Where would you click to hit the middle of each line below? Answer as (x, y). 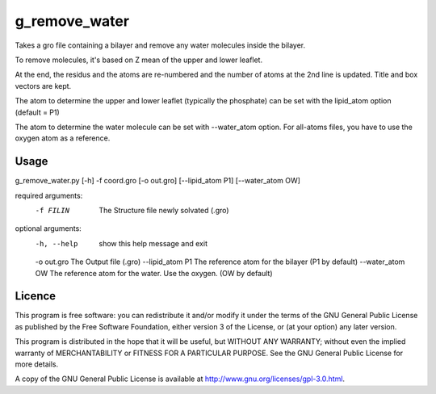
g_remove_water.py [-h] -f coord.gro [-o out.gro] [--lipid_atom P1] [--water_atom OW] (157, 181)
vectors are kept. (43, 86)
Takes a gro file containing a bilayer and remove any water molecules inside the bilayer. (160, 45)
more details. (37, 364)
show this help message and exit (153, 243)
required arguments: (49, 195)
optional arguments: (48, 228)
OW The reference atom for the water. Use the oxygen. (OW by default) (154, 273)
